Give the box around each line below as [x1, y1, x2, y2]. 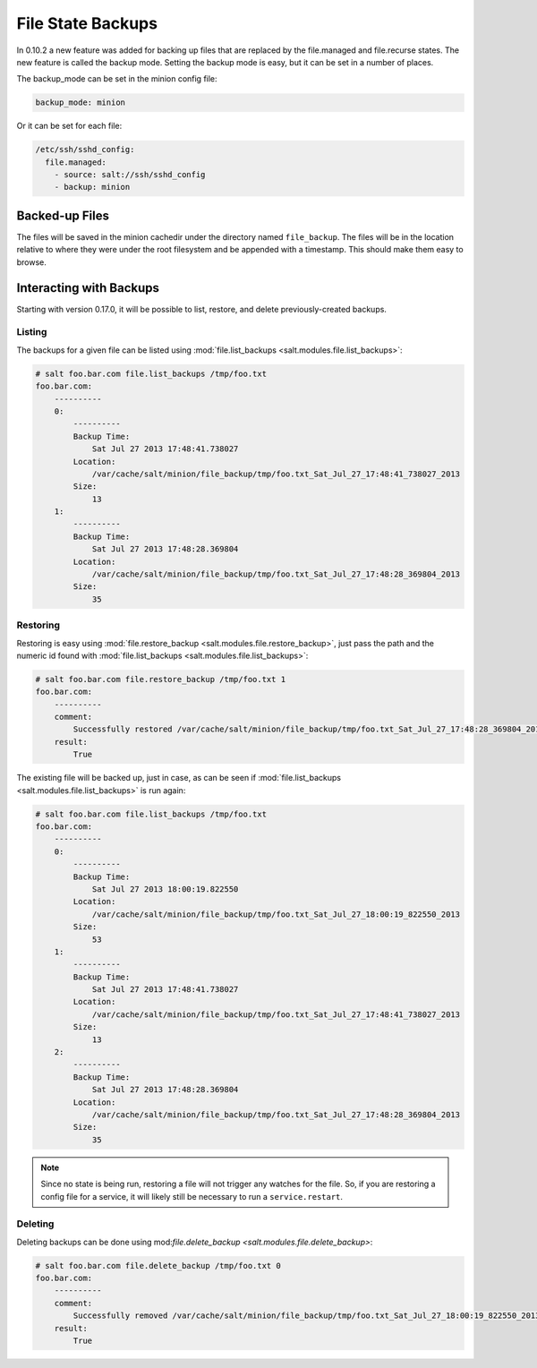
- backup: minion [54, 182, 131, 192]
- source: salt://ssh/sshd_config [54, 170, 206, 180]
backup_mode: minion [35, 98, 125, 107]
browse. [16, 256, 47, 268]
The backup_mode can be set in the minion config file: [16, 73, 218, 84]
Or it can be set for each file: [16, 121, 123, 132]
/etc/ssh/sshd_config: [35, 144, 135, 155]
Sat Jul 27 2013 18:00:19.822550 [91, 884, 239, 894]
